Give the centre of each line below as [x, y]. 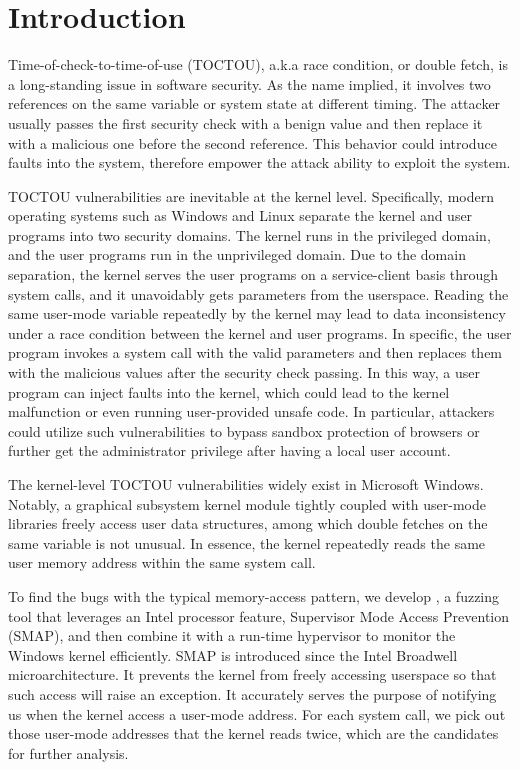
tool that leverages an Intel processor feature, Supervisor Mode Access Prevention [259, 615]
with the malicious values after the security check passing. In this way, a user [244, 372]
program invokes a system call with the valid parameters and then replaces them [255, 352]
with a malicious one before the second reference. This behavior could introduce [252, 142]
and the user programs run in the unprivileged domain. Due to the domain [237, 254]
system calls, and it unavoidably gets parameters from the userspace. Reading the [258, 293]
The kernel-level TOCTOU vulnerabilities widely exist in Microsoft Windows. [246, 484]
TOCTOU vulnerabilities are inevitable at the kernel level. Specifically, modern [251, 195]
